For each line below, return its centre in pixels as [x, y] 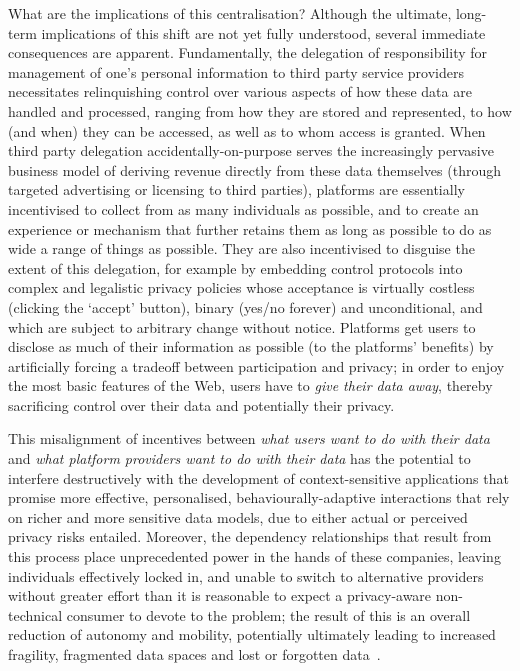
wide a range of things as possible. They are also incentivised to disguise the [241, 248]
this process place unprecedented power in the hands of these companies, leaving [254, 556]
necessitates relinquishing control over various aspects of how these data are [240, 91]
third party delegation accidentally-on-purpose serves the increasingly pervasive [251, 150]
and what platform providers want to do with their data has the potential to [239, 458]
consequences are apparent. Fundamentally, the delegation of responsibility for [248, 52]
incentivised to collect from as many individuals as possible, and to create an [243, 208]
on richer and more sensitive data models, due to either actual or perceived [238, 516]
